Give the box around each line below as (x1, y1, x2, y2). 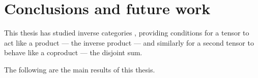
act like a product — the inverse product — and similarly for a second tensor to (4, 37, 254, 48)
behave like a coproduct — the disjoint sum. (4, 47, 142, 58)
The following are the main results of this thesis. (4, 64, 155, 74)
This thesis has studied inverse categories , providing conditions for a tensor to (4, 27, 249, 38)
